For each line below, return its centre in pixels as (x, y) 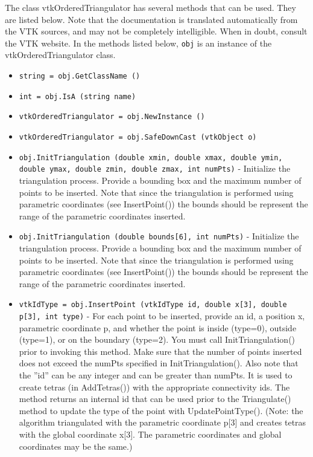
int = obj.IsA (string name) (77, 96)
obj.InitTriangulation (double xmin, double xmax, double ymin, (151, 157)
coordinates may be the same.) (76, 446)
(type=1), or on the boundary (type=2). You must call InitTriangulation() (157, 339)
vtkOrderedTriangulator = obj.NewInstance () (112, 117)
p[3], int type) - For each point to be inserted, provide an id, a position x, (162, 316)
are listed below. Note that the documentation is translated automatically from (151, 19)
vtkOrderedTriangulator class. (60, 55)
